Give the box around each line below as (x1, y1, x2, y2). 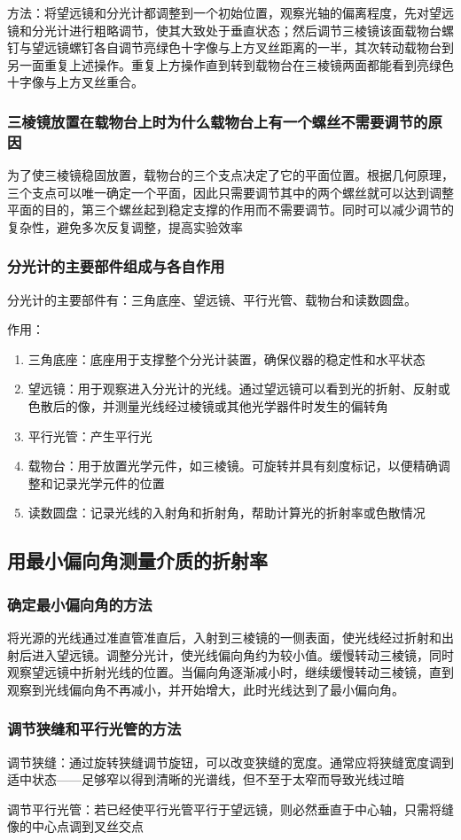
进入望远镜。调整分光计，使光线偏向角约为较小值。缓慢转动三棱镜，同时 (31, 645, 454, 664)
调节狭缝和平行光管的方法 (7, 718, 182, 740)
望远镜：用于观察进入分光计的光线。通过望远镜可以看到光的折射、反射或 (27, 379, 450, 398)
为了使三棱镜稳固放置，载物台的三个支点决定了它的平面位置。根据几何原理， (7, 166, 454, 184)
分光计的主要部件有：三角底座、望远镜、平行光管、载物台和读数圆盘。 (7, 290, 417, 308)
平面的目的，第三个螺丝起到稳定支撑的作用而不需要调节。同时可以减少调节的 (7, 200, 454, 219)
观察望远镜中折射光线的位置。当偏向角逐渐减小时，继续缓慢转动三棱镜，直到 (7, 663, 454, 681)
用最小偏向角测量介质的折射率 (7, 547, 268, 574)
